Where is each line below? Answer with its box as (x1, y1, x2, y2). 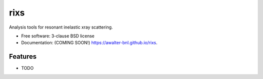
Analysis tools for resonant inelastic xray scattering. (9, 24, 113, 30)
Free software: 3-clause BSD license (21, 33, 94, 39)
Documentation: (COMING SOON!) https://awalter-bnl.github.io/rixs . (21, 40, 158, 46)
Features (9, 52, 37, 61)
